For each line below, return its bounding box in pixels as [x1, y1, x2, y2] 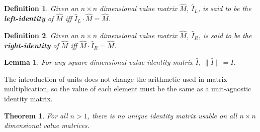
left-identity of [4, 13, 54, 24]
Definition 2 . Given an [4, 30, 78, 40]
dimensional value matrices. [4, 120, 90, 130]
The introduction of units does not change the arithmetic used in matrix [4, 73, 227, 84]
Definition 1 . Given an [4, 3, 78, 14]
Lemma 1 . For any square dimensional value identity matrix [4, 57, 193, 67]
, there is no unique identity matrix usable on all [87, 110, 237, 120]
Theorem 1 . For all [4, 110, 68, 120]
